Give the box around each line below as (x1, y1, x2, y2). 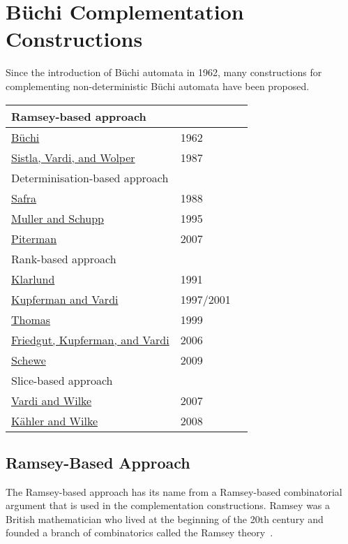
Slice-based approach (11, 372, 113, 388)
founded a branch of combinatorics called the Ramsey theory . (6, 525, 273, 540)
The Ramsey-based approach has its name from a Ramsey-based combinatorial (6, 484, 342, 499)
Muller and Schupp (11, 209, 104, 226)
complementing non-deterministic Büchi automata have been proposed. (6, 78, 310, 93)
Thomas (11, 311, 51, 328)
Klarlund (11, 270, 55, 287)
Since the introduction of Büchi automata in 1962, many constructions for (6, 65, 322, 80)
